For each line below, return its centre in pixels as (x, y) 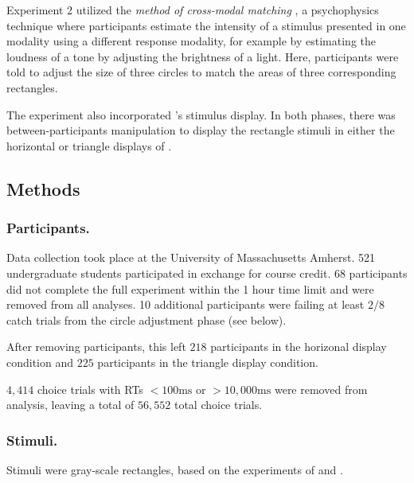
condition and (40, 362)
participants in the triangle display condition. (208, 362)
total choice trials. (218, 405)
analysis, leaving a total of (70, 405)
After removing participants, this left (96, 347)
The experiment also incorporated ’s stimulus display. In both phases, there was (201, 114)
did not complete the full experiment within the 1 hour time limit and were (190, 288)
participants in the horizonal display (299, 347)
